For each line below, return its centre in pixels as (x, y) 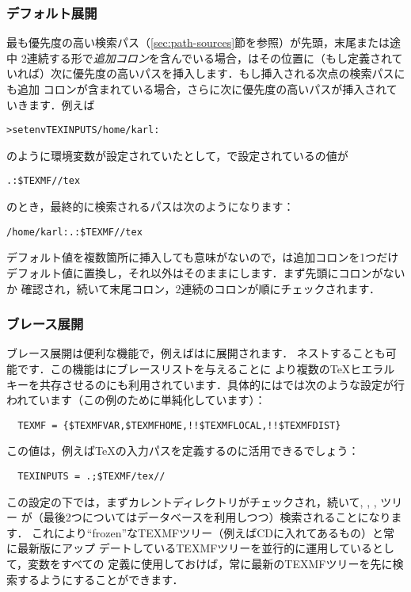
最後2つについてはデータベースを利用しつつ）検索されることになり (217, 517)
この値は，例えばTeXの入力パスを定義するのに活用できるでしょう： (183, 451)
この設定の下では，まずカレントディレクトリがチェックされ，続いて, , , (192, 501)
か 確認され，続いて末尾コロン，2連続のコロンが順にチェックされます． (193, 288)
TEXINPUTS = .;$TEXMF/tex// (91, 476)
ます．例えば (61, 104)
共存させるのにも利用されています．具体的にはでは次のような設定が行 (222, 384)
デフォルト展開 (52, 12)
